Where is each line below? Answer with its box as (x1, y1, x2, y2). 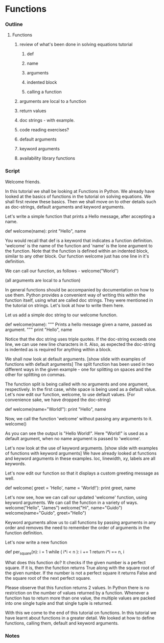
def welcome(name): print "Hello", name (5, 228, 87, 234)
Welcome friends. (5, 179, 41, 185)
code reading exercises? (19, 127, 70, 133)
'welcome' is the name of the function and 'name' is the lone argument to (5, 242, 153, 248)
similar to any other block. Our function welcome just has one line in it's (5, 253, 149, 259)
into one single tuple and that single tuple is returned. (5, 600, 113, 606)
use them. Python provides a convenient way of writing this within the (5, 292, 146, 298)
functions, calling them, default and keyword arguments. (5, 620, 119, 626)
